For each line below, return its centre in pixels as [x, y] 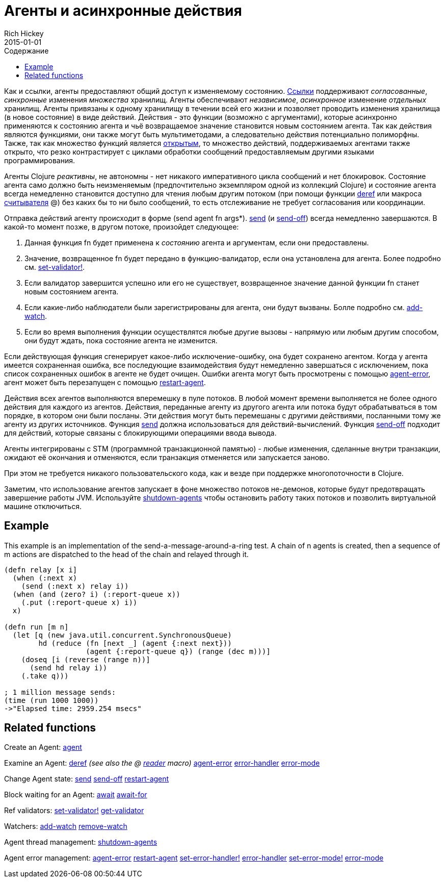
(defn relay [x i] [41, 570]
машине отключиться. [43, 506]
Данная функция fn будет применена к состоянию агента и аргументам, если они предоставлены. [197, 242]
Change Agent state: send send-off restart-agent [87, 779]
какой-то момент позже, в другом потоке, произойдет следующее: [122, 226]
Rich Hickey [24, 33]
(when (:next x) [45, 578]
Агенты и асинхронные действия [123, 11]
